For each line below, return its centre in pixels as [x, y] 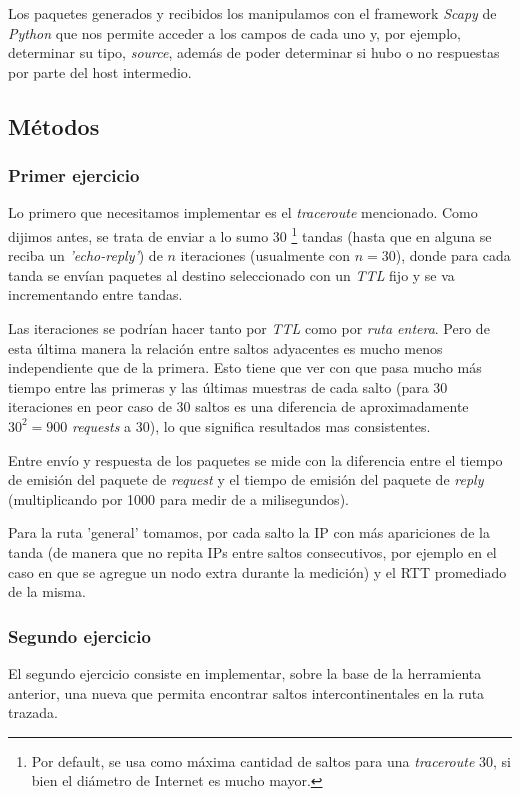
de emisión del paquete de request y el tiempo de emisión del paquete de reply [246, 479]
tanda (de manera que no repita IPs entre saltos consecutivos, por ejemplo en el [252, 551]
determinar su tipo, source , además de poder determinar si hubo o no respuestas [254, 52]
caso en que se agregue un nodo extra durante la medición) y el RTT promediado [257, 571]
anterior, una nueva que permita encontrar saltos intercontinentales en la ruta [246, 692]
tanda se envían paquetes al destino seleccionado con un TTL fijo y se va [231, 274]
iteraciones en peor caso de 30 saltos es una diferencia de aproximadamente [238, 406]
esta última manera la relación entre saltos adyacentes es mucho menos [225, 347]
